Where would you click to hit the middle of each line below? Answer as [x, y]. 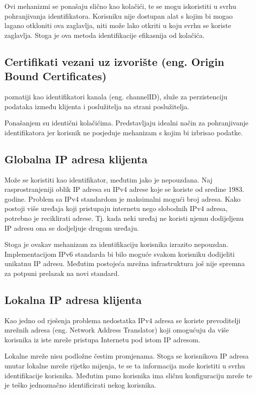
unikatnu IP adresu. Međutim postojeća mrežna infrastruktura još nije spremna [125, 263]
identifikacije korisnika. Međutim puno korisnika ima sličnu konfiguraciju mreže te [128, 375]
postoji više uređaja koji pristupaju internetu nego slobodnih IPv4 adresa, [116, 208]
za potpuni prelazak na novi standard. [62, 273]
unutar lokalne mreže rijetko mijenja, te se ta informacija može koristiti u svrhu [125, 366]
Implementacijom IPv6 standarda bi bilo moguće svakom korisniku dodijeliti [120, 254]
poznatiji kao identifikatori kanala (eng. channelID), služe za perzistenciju [116, 96]
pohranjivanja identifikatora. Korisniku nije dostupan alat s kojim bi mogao [119, 15]
